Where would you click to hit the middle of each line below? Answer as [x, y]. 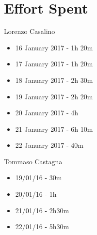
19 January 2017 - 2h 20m [54, 96]
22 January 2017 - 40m [49, 145]
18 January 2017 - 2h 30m [54, 80]
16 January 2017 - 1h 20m [54, 47]
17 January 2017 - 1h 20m [54, 64]
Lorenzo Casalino [30, 31]
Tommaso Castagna [33, 161]
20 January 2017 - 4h [47, 113]
